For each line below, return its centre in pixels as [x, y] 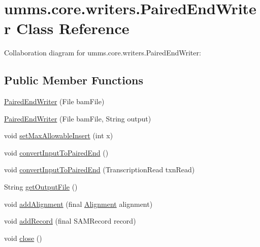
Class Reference [73, 28]
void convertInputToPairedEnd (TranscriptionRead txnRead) [100, 169]
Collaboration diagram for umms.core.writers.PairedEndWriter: [103, 53]
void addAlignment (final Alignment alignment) [78, 204]
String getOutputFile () [41, 187]
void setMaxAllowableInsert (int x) [59, 135]
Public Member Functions [74, 80]
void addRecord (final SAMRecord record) [70, 221]
